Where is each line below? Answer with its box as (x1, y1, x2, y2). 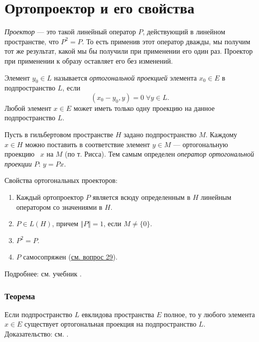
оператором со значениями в (16, 201, 103, 212)
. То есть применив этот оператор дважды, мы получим (82, 36, 251, 46)
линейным (200, 192, 232, 202)
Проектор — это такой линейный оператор (4, 26, 136, 37)
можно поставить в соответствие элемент (25, 139, 150, 149)
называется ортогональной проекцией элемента (54, 72, 197, 83)
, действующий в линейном (142, 26, 226, 37)
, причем (52, 218, 79, 229)
